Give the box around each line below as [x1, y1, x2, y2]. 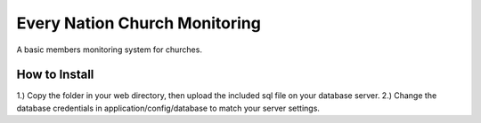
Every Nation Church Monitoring [16, 13, 262, 33]
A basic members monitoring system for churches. [16, 44, 202, 55]
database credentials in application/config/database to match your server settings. [16, 103, 321, 113]
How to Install [16, 67, 94, 82]
